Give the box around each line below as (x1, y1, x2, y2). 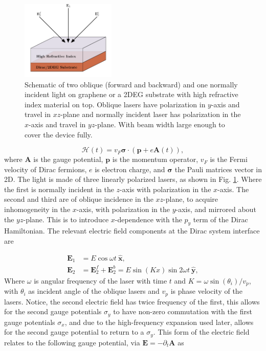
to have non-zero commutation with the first (113, 306, 252, 317)
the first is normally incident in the (4, 183, 114, 194)
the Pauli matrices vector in (174, 163, 262, 174)
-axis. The (217, 183, 249, 194)
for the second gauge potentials (4, 306, 102, 317)
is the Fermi (210, 154, 248, 165)
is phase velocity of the (170, 286, 242, 296)
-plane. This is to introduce (23, 214, 109, 224)
